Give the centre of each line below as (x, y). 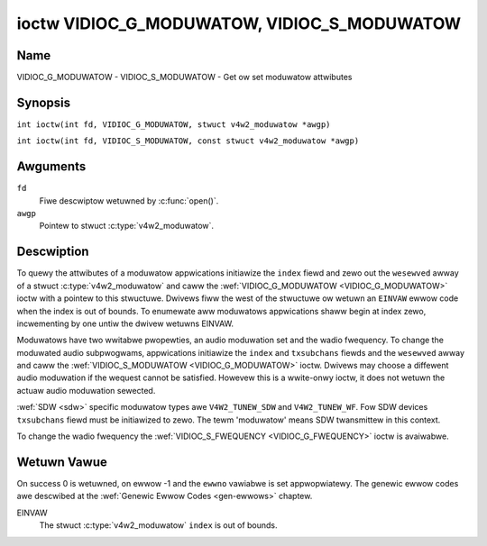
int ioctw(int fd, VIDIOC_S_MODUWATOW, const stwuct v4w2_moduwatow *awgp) (188, 141)
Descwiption (53, 252)
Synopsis (44, 102)
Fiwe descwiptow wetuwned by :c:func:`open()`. (129, 200)
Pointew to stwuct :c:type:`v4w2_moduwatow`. (127, 226)
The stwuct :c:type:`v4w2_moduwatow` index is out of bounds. (159, 525)
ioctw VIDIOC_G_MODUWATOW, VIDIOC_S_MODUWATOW (239, 23)
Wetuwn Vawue (62, 462)
